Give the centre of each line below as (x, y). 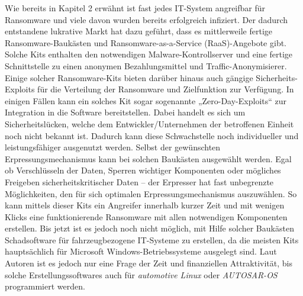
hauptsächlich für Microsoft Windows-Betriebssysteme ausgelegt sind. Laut (141, 251)
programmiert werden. (45, 286)
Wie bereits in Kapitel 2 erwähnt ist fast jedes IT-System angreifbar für (135, 8)
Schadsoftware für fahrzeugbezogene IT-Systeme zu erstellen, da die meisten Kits (152, 239)
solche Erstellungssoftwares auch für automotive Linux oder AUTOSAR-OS (141, 274)
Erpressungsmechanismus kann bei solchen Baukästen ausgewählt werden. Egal (148, 158)
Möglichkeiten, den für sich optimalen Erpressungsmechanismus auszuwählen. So (151, 193)
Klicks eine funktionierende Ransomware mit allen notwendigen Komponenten (146, 216)
